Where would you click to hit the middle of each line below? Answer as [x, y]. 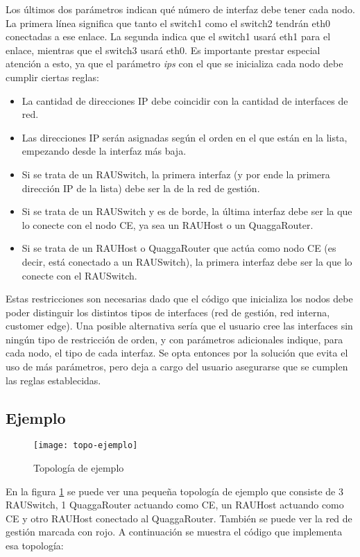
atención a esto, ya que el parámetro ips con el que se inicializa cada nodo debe [174, 63]
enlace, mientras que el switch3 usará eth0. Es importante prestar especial [163, 50]
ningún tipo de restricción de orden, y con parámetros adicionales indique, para [174, 339]
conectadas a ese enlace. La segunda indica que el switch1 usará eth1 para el [168, 36]
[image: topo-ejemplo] [86, 446]
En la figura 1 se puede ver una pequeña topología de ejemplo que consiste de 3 [175, 491]
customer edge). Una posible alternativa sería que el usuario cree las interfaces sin [179, 326]
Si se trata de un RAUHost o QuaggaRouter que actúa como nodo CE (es [179, 248]
